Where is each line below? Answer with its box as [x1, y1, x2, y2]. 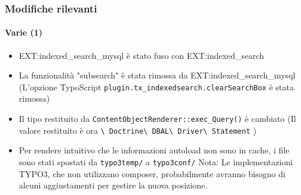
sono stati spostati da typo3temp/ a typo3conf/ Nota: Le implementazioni [19, 155, 293, 168]
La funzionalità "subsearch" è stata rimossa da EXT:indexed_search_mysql [19, 69, 296, 81]
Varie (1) [5, 26, 43, 39]
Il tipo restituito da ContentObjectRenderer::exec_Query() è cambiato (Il [19, 112, 296, 125]
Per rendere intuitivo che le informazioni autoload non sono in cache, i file [19, 144, 290, 156]
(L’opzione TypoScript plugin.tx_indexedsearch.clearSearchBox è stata [19, 80, 294, 93]
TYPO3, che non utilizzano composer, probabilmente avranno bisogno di [19, 167, 285, 180]
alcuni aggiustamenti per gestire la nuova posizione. [19, 179, 208, 191]
